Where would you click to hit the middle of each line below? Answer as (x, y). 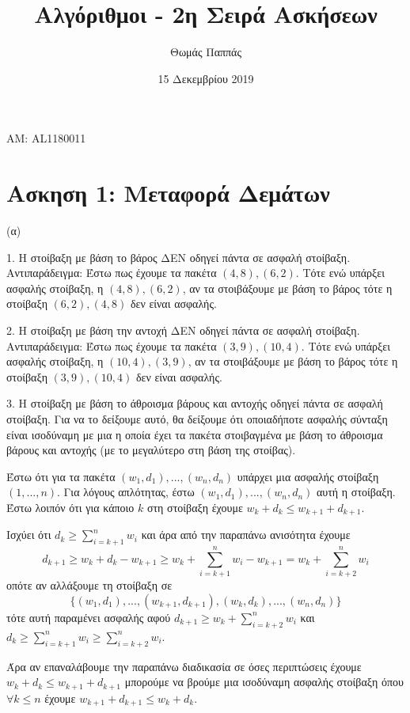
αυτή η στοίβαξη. (356, 492)
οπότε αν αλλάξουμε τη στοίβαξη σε (89, 585)
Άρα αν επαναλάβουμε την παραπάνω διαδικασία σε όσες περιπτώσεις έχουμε (184, 666)
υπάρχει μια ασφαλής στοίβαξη (308, 476)
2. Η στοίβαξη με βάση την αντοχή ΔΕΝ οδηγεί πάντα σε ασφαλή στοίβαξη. (183, 330)
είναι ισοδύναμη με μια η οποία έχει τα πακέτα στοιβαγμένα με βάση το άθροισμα (195, 434)
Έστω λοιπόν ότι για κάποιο (70, 507)
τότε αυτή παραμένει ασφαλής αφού (89, 617)
